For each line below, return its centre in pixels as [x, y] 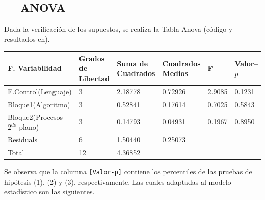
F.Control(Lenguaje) [40, 91]
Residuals [22, 140]
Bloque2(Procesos [35, 117]
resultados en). [27, 39]
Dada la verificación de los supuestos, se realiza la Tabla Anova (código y [118, 29]
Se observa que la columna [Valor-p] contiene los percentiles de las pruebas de [128, 171]
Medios [175, 73]
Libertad [94, 78]
